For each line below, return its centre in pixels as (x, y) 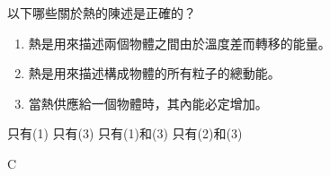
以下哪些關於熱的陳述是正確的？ (102, 13)
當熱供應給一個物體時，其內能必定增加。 (148, 103)
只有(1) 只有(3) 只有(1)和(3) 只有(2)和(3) (125, 133)
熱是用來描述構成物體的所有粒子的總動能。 (154, 73)
